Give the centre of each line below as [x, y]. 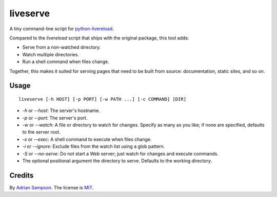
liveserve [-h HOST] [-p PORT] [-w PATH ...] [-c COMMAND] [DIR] [103, 99]
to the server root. [42, 132]
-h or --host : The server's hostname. [61, 111]
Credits [22, 175]
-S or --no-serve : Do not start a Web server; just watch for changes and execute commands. [121, 154]
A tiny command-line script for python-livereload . [62, 29]
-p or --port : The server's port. [55, 118]
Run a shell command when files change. [66, 62]
